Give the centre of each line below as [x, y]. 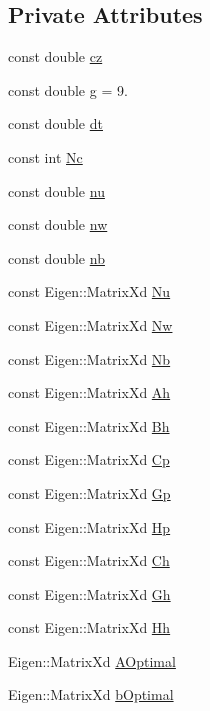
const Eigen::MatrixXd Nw [90, 324]
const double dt [55, 123]
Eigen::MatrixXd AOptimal [92, 660]
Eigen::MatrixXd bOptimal [91, 694]
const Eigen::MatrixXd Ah [89, 392]
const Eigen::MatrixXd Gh [89, 593]
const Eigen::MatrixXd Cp [89, 459]
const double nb [56, 257]
